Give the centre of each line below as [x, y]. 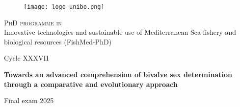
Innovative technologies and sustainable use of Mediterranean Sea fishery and [120, 32]
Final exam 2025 [29, 100]
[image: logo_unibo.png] [64, 7]
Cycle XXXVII [26, 58]
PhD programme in [33, 22]
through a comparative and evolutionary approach [91, 84]
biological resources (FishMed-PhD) [58, 41]
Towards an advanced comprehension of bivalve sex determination [118, 75]
